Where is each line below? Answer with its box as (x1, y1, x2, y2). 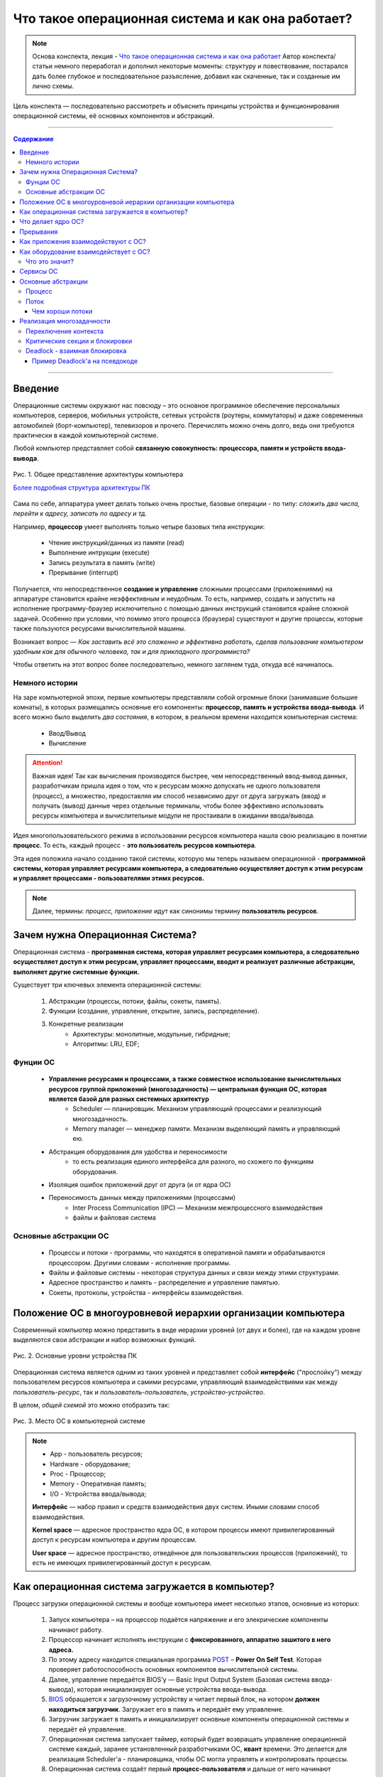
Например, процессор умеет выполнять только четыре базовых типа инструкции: (13, 522, 265, 531)
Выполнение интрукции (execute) (48, 548, 150, 557)
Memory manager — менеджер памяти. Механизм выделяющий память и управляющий (72, 1124, 340, 1133)
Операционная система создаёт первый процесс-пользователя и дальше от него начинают (48, 1765, 331, 1773)
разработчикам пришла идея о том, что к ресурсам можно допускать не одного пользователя (32, 782, 321, 790)
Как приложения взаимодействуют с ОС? (19, 237, 147, 246)
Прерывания (19, 227, 58, 236)
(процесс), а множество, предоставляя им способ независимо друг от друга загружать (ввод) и (32, 791, 326, 800)
